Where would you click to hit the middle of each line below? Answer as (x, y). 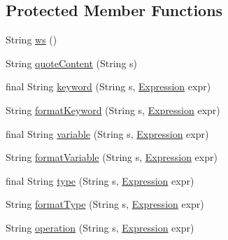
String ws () (31, 40)
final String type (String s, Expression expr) (100, 180)
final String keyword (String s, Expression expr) (108, 86)
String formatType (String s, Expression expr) (105, 204)
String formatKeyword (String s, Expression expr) (113, 110)
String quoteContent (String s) (72, 63)
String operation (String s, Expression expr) (100, 227)
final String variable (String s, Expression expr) (107, 133)
